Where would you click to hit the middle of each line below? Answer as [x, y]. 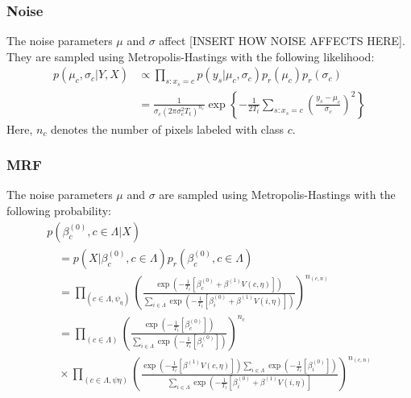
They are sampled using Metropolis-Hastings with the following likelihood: [191, 56]
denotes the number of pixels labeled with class [167, 129]
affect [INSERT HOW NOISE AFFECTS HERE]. [282, 41]
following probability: [59, 211]
